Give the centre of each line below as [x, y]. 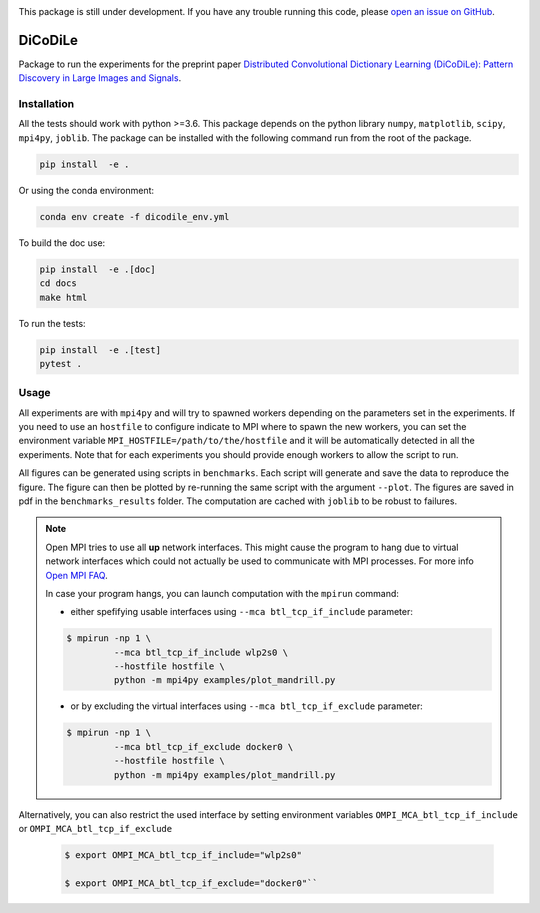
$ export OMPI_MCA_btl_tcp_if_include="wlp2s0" [183, 854]
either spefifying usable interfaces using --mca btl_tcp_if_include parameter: [242, 612]
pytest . [61, 363]
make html [63, 297]
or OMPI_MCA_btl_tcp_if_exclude [95, 828]
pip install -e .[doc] [98, 269]
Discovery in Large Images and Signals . [100, 78]
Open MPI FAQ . [77, 575]
